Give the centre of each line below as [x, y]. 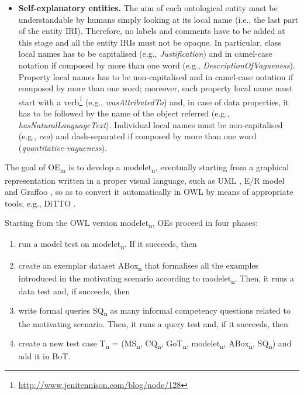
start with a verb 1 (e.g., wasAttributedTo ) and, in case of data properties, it [154, 101]
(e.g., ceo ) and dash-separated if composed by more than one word [137, 136]
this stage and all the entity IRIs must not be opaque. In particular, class [150, 42]
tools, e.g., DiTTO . [40, 203]
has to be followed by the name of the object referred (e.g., [124, 113]
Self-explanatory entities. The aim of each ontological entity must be [148, 8]
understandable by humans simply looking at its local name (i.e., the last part [158, 19]
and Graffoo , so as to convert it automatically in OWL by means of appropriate [149, 192]
